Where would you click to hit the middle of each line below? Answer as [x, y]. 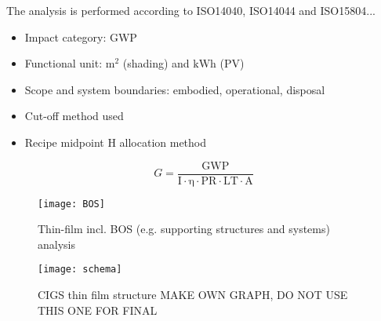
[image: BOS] [71, 204]
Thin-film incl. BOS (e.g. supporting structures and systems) [184, 229]
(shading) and [156, 63]
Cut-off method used [74, 116]
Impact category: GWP [81, 36]
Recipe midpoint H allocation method [116, 142]
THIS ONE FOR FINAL [98, 310]
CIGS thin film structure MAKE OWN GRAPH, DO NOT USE [193, 295]
